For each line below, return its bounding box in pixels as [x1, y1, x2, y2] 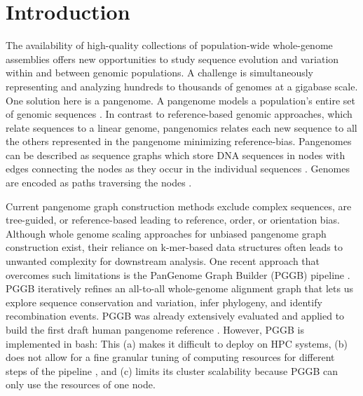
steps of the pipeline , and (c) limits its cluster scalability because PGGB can [6, 363, 338, 378]
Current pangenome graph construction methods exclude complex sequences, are [6, 198, 352, 213]
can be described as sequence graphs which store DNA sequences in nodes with [6, 147, 345, 162]
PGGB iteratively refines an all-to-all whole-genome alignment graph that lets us [6, 281, 353, 296]
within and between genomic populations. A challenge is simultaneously [6, 65, 313, 80]
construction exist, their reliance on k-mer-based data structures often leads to [6, 240, 343, 254]
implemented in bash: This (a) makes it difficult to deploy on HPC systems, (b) [6, 336, 348, 350]
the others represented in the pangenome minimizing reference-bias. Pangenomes [6, 134, 352, 149]
